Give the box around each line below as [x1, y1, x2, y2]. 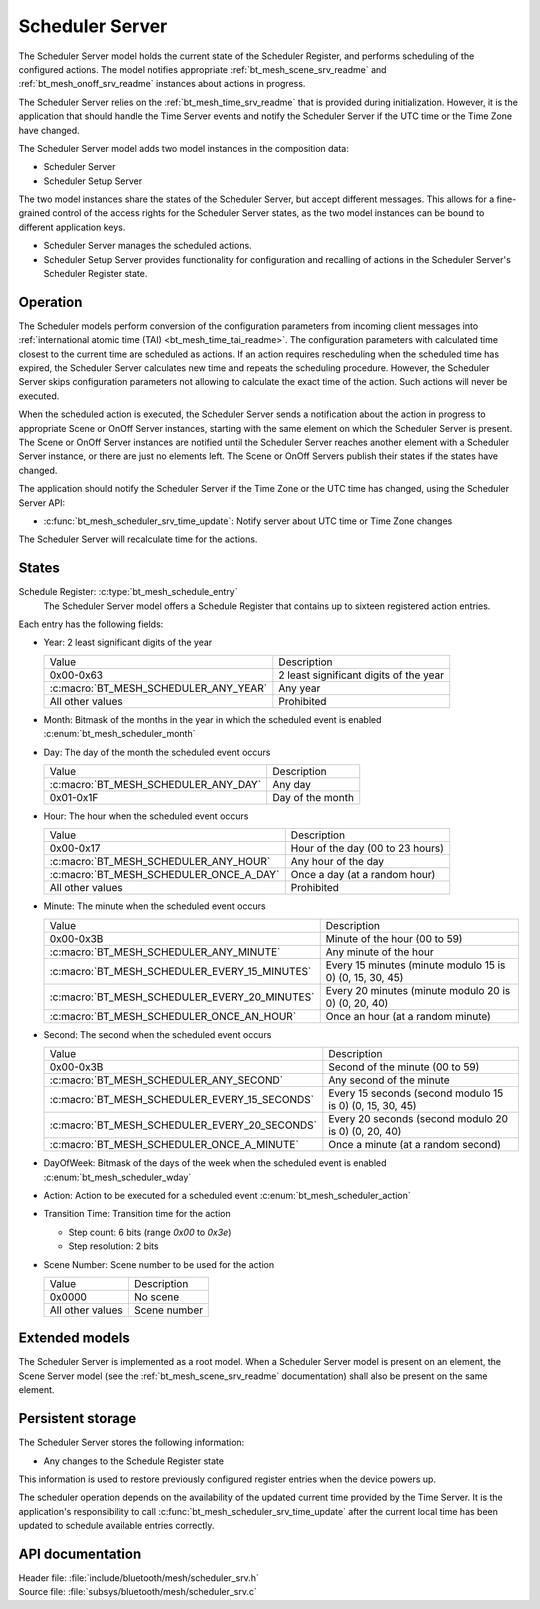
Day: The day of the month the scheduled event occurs [43, 746, 271, 758]
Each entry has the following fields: [18, 618, 164, 630]
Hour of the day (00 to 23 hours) [290, 841, 445, 855]
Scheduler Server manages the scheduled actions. [43, 240, 252, 252]
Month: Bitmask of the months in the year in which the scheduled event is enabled [43, 713, 382, 725]
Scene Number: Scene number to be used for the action [43, 1258, 275, 1270]
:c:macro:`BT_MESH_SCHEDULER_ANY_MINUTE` [49, 945, 281, 959]
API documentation [18, 1545, 142, 1562]
